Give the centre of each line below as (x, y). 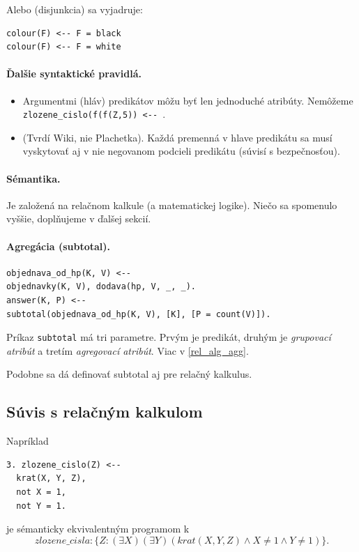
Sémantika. (33, 178)
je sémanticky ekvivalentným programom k (98, 529)
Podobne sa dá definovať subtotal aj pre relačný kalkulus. (129, 374)
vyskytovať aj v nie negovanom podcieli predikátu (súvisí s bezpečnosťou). (181, 151)
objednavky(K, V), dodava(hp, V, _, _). (101, 287)
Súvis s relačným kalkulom (105, 412)
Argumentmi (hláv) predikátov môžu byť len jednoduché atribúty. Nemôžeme (188, 100)
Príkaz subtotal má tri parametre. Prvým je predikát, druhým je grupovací (169, 337)
